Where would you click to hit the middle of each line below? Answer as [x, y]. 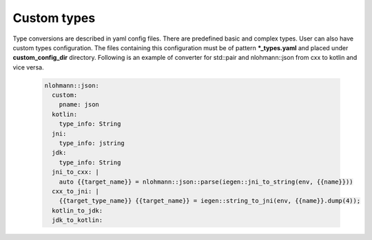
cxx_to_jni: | [76, 192]
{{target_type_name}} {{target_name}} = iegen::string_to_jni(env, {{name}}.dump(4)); [210, 201]
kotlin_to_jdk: [77, 210]
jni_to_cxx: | [76, 172]
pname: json [79, 105]
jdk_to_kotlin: [77, 220]
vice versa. [28, 67]
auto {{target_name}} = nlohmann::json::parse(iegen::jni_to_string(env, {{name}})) [206, 182]
